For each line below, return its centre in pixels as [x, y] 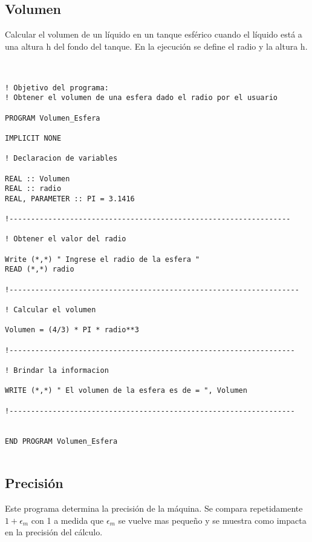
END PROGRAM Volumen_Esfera [61, 441]
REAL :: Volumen [37, 179]
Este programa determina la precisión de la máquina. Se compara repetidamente [154, 508]
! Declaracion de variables [61, 159]
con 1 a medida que [67, 520]
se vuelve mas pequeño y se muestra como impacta [212, 520]
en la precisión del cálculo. [54, 532]
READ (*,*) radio [40, 269]
